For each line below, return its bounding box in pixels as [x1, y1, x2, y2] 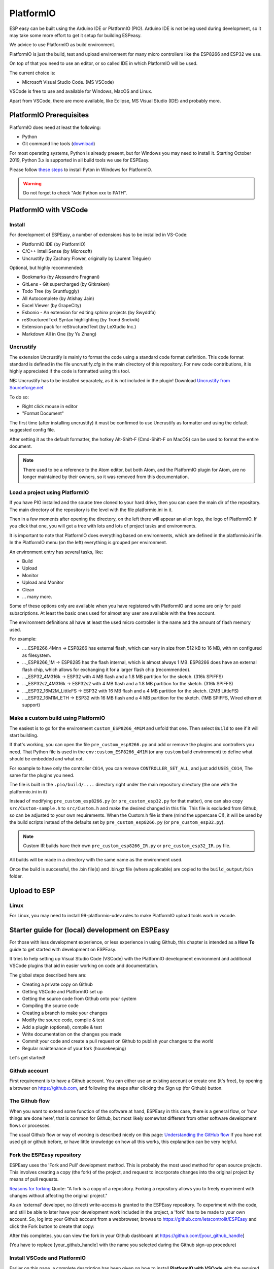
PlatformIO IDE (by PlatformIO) [22, 241, 86, 247]
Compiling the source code [22, 1003, 79, 1009]
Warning [23, 180, 42, 186]
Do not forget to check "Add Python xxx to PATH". [23, 190, 127, 196]
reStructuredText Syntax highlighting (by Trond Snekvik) [22, 316, 140, 322]
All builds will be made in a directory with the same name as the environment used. [9, 857, 183, 863]
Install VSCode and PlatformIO [9, 1254, 86, 1261]
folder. [9, 873, 23, 879]
